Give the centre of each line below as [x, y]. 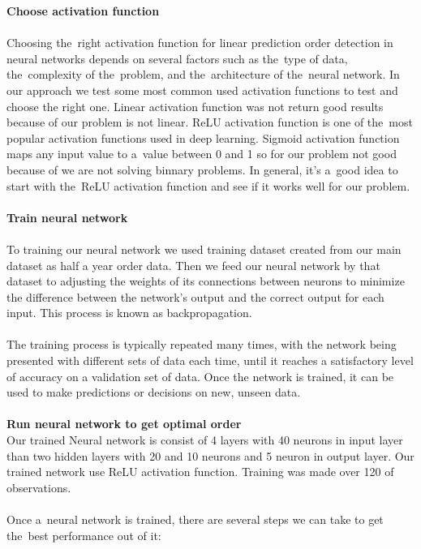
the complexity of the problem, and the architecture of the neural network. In [203, 74]
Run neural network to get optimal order [124, 424]
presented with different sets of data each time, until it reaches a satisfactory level [210, 360]
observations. [39, 487]
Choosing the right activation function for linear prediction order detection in [200, 43]
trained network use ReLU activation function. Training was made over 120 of [200, 472]
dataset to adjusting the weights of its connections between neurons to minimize [206, 281]
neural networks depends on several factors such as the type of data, [177, 58]
